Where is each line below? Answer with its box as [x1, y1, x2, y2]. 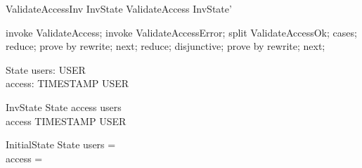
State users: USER [6, 62, 86, 77]
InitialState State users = [6, 137, 116, 152]
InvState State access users [6, 99, 122, 114]
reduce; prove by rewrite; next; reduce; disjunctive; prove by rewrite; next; [6, 39, 325, 53]
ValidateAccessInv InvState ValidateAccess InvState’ [6, 1, 232, 15]
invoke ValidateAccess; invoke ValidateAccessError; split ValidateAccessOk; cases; [6, 25, 357, 39]
